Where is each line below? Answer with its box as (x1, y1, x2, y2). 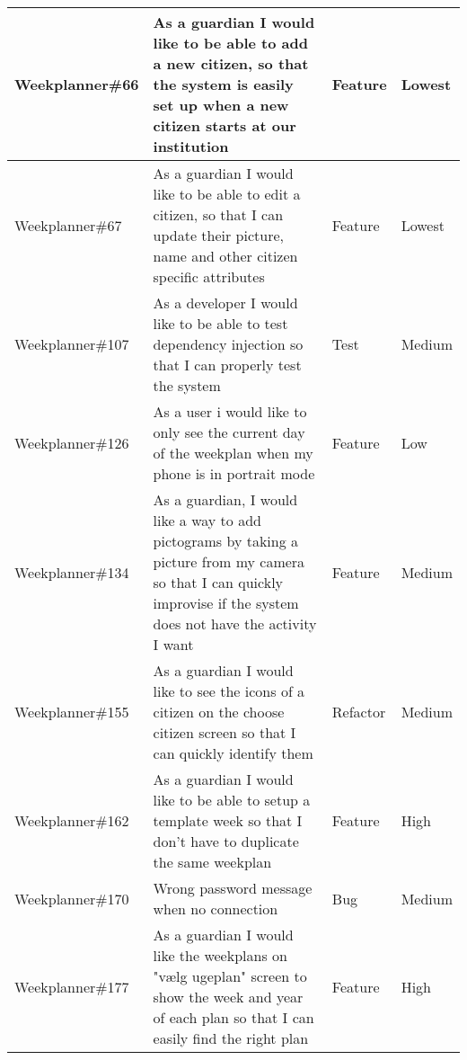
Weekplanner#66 (14, 74, 139, 94)
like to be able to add (153, 32, 308, 53)
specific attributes (153, 266, 265, 287)
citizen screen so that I (153, 722, 296, 743)
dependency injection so (153, 334, 304, 354)
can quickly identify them (153, 743, 313, 763)
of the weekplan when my (153, 442, 313, 463)
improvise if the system (153, 592, 299, 613)
